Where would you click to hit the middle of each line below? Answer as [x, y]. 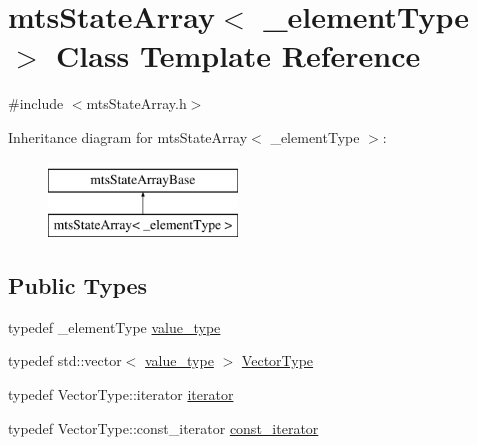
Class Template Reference [238, 55]
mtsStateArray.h [136, 103]
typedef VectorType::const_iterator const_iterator [163, 427]
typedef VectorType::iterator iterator [121, 394]
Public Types [78, 285]
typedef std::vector [65, 360]
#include [36, 103]
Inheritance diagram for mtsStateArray [128, 136]
